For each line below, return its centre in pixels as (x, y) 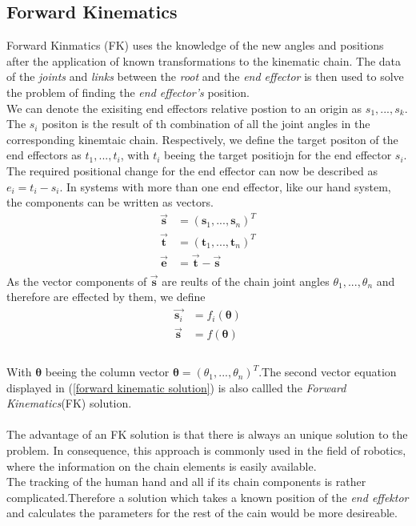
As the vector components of (77, 281)
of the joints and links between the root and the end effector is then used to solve (205, 76)
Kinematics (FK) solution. (69, 403)
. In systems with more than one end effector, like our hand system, (225, 186)
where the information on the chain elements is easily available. (162, 466)
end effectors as (44, 155)
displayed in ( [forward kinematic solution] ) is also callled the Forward (176, 387)
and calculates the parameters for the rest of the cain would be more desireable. (202, 513)
